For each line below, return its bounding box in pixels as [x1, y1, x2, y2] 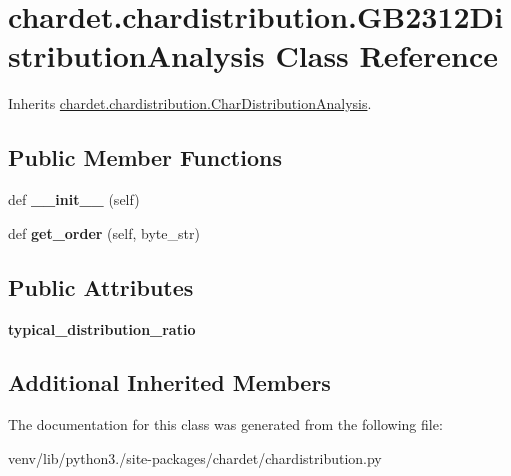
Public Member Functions [8, 142, 282, 173]
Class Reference [275, 35, 499, 76]
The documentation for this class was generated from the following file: [8, 414, 443, 435]
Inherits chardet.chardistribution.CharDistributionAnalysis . [8, 93, 372, 114]
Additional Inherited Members [8, 367, 331, 398]
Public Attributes [8, 271, 194, 302]
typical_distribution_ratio [8, 318, 196, 339]
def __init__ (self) [8, 189, 140, 210]
